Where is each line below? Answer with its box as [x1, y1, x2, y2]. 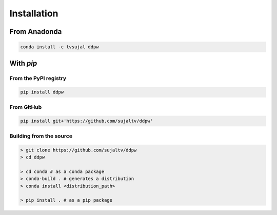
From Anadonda [9, 27, 62, 36]
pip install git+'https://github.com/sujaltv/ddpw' [20, 118, 153, 124]
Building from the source [9, 132, 73, 140]
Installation [9, 8, 58, 19]
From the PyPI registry [9, 74, 67, 82]
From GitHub [9, 103, 42, 110]
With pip [9, 59, 37, 68]
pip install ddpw [20, 89, 64, 95]
